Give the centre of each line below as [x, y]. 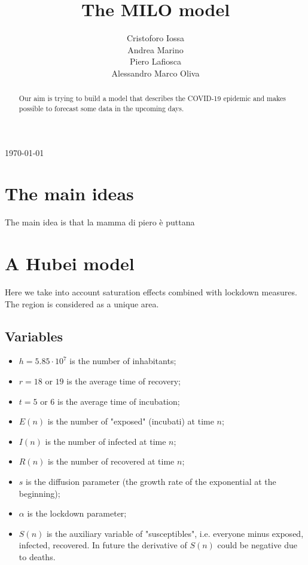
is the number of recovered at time [111, 461]
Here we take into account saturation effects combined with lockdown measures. [151, 292]
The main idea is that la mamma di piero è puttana [100, 222]
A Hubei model [70, 263]
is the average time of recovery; [123, 381]
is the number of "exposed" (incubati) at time [131, 421]
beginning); [39, 493]
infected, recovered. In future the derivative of [103, 545]
